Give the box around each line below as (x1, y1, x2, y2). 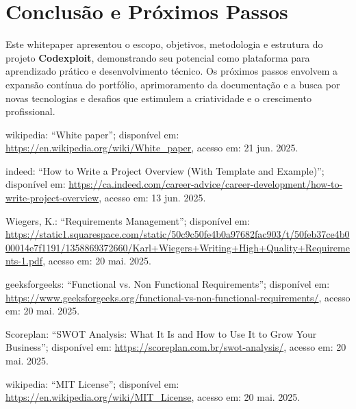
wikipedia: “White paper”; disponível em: (5, 127, 179, 141)
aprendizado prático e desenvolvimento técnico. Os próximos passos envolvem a (5, 64, 338, 78)
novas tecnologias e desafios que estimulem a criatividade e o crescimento (5, 90, 311, 105)
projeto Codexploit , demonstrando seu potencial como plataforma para (5, 50, 310, 64)
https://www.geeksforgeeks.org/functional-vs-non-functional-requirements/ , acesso (5, 290, 351, 304)
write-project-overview (5, 190, 99, 205)
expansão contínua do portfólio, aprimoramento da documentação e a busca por (5, 77, 340, 91)
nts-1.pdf (5, 253, 43, 268)
